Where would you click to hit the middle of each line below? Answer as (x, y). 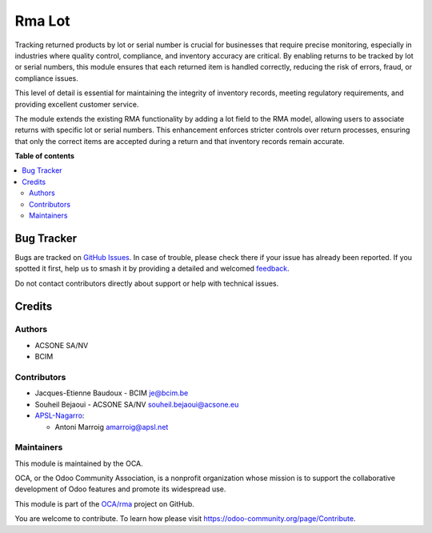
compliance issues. (47, 78)
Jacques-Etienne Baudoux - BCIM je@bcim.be (112, 393)
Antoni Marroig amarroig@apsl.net (112, 427)
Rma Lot (43, 21)
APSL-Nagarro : (60, 415)
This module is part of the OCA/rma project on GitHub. (105, 503)
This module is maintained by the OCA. (79, 463)
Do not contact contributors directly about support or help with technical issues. (147, 283)
